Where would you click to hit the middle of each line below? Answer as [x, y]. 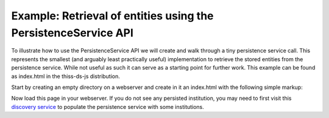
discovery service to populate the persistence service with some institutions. [108, 107]
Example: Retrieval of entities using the [112, 16]
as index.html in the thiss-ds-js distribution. [65, 76]
